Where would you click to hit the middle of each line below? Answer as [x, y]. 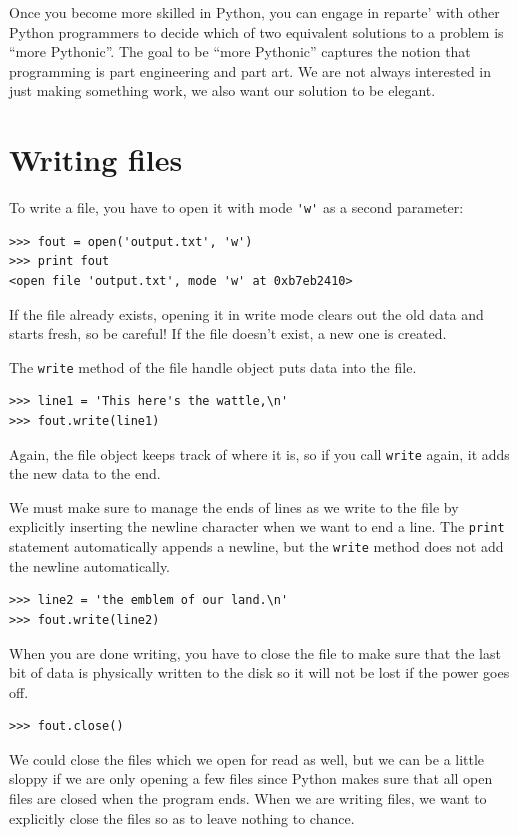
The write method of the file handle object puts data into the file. [213, 366]
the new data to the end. [85, 473]
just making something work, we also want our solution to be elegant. [222, 90]
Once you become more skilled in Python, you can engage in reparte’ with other [254, 12]
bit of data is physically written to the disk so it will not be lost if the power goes [259, 672]
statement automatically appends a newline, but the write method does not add [256, 546]
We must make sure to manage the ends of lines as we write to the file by [234, 506]
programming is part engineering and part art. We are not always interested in [250, 70]
